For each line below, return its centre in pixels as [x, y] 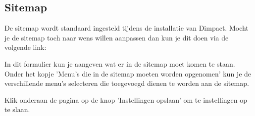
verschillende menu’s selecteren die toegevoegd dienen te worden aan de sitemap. [127, 83]
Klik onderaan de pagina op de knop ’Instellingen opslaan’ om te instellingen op [126, 99]
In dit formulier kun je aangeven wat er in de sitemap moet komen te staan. [120, 63]
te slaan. [17, 109]
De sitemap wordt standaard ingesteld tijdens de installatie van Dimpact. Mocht [127, 28]
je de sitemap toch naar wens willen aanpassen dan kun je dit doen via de [117, 37]
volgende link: [25, 47]
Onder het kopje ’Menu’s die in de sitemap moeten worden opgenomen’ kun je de [128, 73]
